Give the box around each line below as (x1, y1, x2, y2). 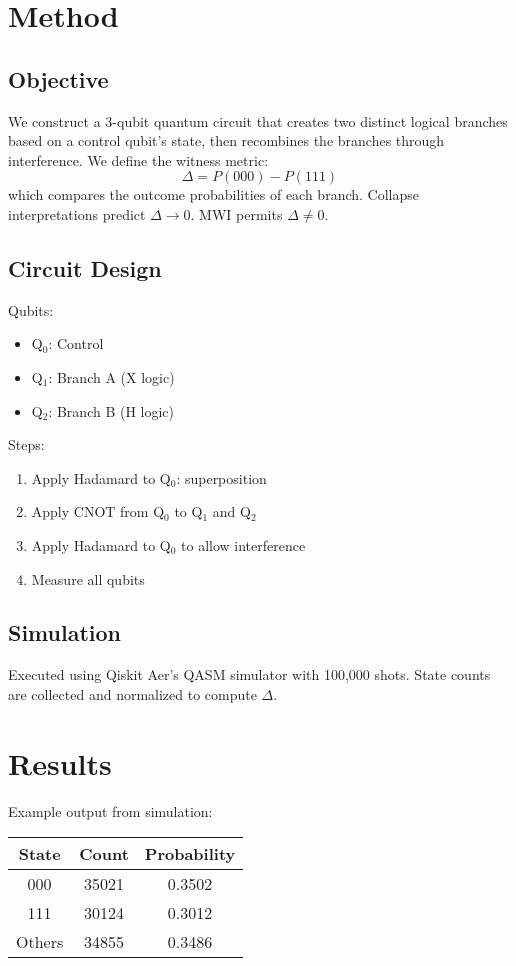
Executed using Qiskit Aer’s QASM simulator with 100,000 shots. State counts (8, 664, 491, 685)
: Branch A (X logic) (48, 366, 175, 387)
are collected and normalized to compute (8, 683, 257, 704)
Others (16, 930, 64, 954)
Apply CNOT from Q (31, 501, 165, 522)
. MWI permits (190, 203, 283, 224)
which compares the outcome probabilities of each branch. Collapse (8, 184, 419, 205)
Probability (144, 842, 236, 866)
